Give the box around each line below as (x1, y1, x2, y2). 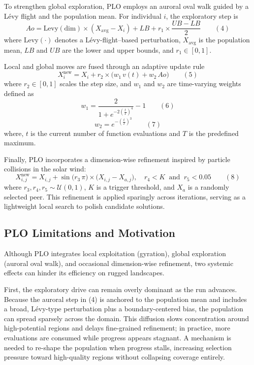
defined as (4, 88, 34, 98)
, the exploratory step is (166, 10, 238, 21)
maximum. (4, 137, 36, 148)
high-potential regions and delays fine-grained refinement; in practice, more (4, 323, 230, 333)
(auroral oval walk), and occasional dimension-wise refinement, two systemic (4, 258, 233, 268)
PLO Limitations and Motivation (4, 225, 175, 240)
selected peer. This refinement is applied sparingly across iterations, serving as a (4, 191, 246, 201)
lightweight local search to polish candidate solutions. (4, 201, 165, 211)
